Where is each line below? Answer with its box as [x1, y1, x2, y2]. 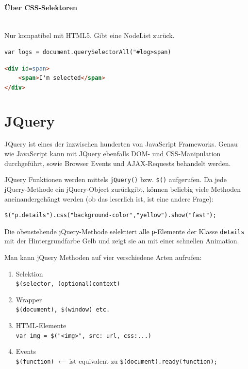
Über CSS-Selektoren [4, 2, 77, 12]
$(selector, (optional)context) [16, 280, 120, 288]
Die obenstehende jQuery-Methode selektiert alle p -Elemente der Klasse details [4, 226, 245, 236]
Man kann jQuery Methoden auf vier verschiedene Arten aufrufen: [4, 252, 202, 262]
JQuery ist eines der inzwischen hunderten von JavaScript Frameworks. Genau [4, 139, 238, 149]
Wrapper [16, 294, 42, 304]
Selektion [16, 268, 43, 278]
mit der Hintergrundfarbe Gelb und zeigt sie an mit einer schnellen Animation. [4, 236, 239, 246]
